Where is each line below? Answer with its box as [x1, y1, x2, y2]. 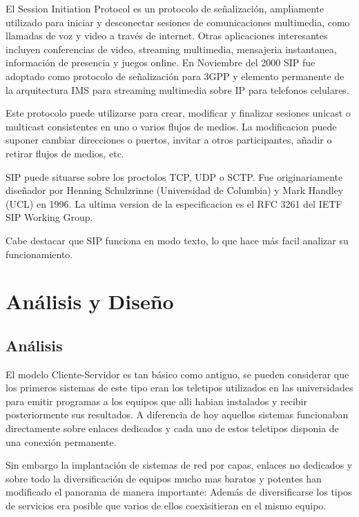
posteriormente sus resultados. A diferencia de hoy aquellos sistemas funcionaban [6, 407, 349, 422]
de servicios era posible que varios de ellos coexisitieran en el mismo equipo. [6, 498, 327, 513]
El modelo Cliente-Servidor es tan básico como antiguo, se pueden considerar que [6, 367, 349, 381]
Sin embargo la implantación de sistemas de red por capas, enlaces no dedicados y [6, 458, 353, 472]
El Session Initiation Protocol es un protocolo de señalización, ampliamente [6, 1, 324, 15]
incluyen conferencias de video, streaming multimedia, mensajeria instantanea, [6, 41, 337, 56]
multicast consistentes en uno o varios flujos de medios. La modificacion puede [6, 119, 337, 133]
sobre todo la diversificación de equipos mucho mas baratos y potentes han [6, 471, 322, 485]
